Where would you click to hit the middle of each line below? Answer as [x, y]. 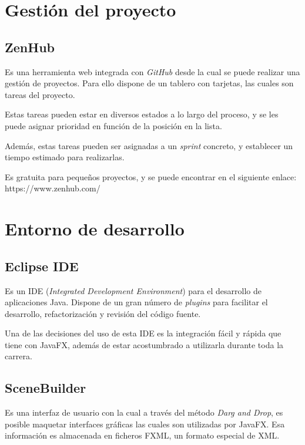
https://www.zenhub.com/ [53, 188]
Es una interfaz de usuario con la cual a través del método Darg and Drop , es [144, 412]
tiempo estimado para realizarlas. [65, 157]
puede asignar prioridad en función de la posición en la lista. [113, 125]
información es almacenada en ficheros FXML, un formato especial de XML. [142, 435]
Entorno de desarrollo [95, 229]
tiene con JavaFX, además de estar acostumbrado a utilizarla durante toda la [144, 344]
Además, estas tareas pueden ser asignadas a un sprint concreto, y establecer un [149, 145]
